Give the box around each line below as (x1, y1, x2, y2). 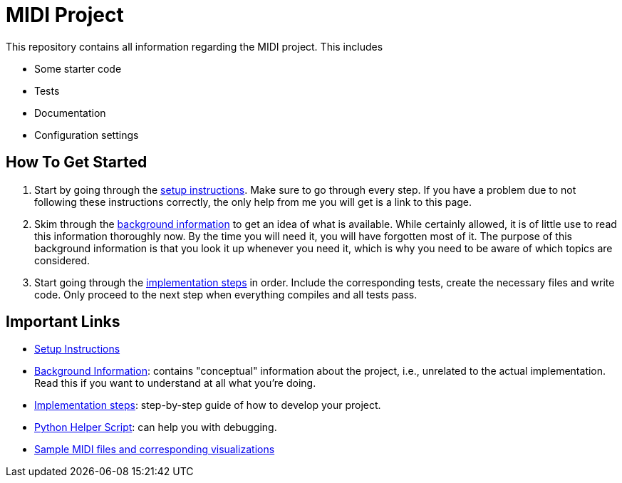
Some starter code (34, 62, 122, 75)
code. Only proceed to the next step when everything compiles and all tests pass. (34, 288, 418, 301)
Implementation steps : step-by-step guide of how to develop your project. (34, 399, 381, 412)
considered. (34, 254, 90, 266)
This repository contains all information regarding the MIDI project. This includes (6, 40, 383, 53)
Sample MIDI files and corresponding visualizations (34, 443, 275, 456)
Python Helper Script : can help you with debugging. (34, 421, 277, 434)
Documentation (34, 106, 106, 119)
